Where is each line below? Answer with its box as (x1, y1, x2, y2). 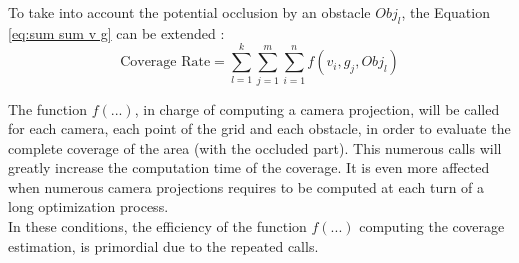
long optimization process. (8, 196, 169, 217)
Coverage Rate (120, 55, 211, 70)
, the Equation (401, 2, 490, 22)
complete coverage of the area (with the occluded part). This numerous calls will (8, 137, 502, 158)
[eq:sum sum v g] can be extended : (8, 22, 225, 43)
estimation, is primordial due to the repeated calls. (8, 235, 319, 256)
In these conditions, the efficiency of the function (8, 216, 307, 237)
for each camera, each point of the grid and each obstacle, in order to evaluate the (8, 118, 511, 139)
